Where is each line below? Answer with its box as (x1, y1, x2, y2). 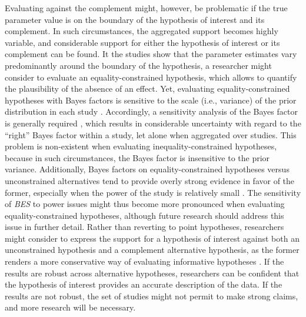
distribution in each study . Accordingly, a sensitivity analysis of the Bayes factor (5, 105, 298, 118)
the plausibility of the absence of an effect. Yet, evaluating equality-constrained (5, 82, 290, 95)
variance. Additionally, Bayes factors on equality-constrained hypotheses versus (5, 163, 290, 175)
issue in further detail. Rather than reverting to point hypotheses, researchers (5, 221, 284, 233)
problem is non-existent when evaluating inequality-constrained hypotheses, (5, 140, 277, 152)
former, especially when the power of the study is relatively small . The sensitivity (5, 186, 301, 198)
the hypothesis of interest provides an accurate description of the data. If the (5, 278, 282, 291)
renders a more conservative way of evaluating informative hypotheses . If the (5, 255, 284, 268)
